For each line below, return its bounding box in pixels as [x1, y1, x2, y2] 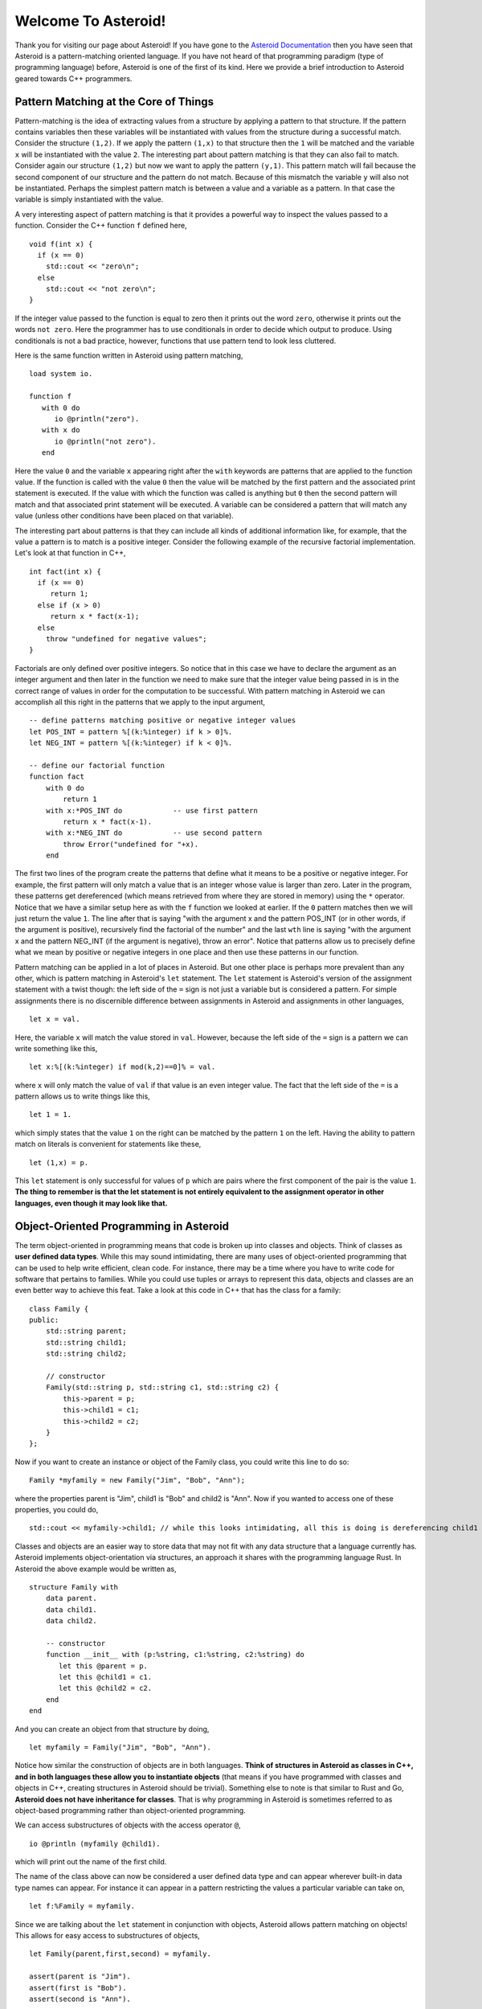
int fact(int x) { [29, 567, 102, 576]
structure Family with [29, 1582, 119, 1591]
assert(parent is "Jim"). [29, 1972, 132, 1981]
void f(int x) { [29, 239, 93, 248]
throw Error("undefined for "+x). [63, 840, 199, 849]
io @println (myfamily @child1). [29, 1839, 161, 1848]
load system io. [29, 370, 93, 378]
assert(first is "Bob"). [29, 1983, 127, 1992]
